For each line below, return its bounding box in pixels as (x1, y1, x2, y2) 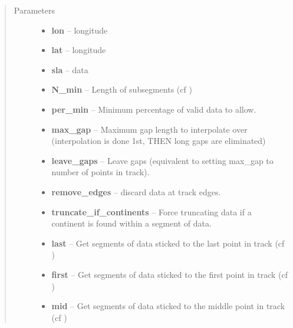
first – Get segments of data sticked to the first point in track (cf (51, 268, 288, 280)
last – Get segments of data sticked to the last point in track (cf (51, 237, 285, 249)
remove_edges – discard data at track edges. (51, 185, 221, 198)
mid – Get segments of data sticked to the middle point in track (51, 300, 285, 312)
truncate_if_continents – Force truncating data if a (51, 205, 252, 218)
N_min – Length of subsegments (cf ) (51, 83, 192, 96)
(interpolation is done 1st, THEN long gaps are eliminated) (51, 135, 266, 147)
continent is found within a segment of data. (51, 217, 212, 229)
